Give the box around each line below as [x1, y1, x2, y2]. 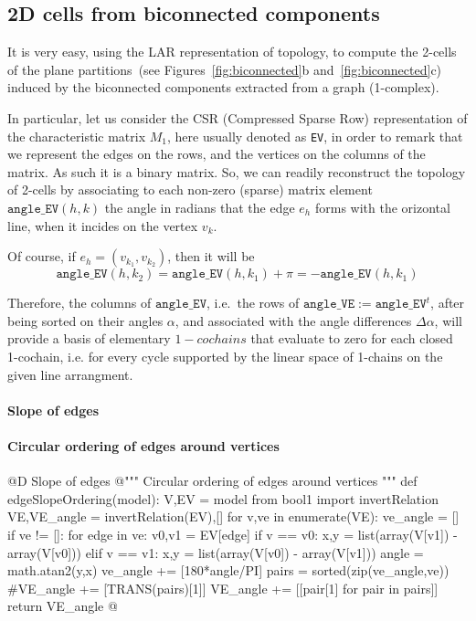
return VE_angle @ [7, 596, 118, 616]
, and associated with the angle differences [175, 310, 412, 330]
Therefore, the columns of [7, 293, 152, 312]
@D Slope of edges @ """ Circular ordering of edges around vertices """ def [7, 471, 418, 490]
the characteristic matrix [7, 126, 146, 145]
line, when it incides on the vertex [7, 216, 198, 235]
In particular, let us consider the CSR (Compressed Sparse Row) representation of [7, 108, 468, 127]
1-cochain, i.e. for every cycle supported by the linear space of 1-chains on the [7, 346, 443, 365]
